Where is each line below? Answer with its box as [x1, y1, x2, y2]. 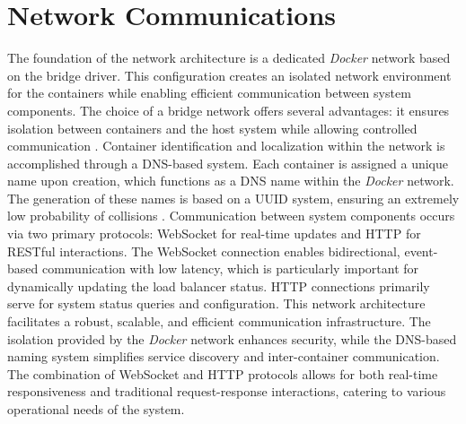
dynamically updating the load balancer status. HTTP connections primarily [7, 276, 430, 295]
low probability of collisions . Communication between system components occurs [7, 206, 455, 225]
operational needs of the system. [7, 400, 185, 418]
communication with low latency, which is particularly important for [41, 259, 419, 278]
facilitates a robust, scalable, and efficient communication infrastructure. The [7, 312, 431, 331]
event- [404, 241, 438, 260]
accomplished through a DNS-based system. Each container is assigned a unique [7, 153, 448, 172]
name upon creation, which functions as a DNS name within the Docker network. [7, 171, 454, 190]
